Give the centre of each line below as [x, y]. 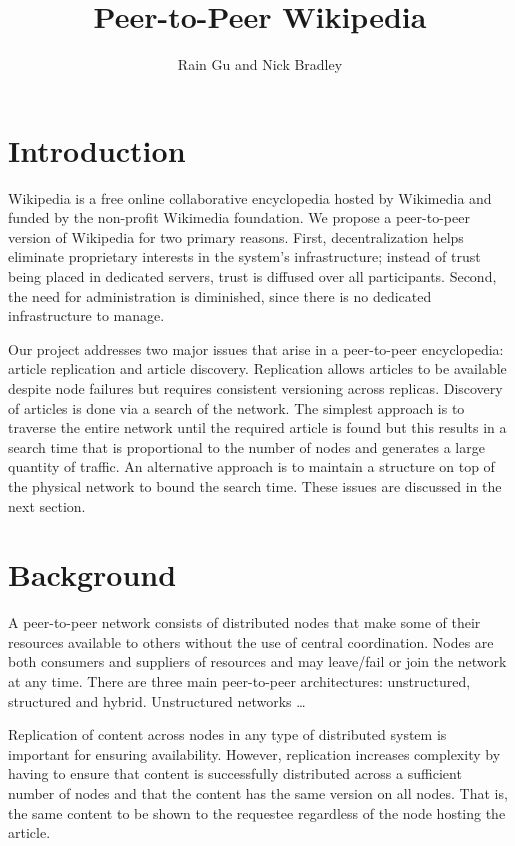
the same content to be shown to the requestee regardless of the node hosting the [257, 812]
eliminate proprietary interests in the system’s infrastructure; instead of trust [244, 256]
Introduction [97, 149]
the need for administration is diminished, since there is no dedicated [220, 295]
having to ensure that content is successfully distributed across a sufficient [235, 773]
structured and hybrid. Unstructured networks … [157, 700]
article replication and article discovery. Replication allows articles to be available [257, 368]
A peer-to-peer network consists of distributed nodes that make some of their [244, 622]
